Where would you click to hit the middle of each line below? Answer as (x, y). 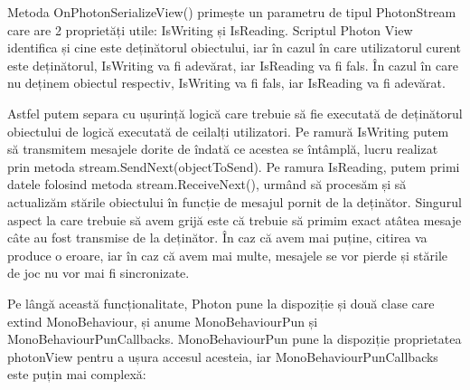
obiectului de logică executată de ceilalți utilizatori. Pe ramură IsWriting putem (228, 131)
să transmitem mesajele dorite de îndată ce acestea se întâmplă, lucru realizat (223, 149)
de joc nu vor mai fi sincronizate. (99, 273)
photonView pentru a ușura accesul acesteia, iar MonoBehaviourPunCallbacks (223, 356)
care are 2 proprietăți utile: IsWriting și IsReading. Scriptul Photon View (210, 29)
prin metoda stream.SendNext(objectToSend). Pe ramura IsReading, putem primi (234, 166)
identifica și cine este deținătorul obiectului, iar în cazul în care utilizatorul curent (235, 48)
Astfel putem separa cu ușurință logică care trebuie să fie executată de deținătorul (235, 113)
